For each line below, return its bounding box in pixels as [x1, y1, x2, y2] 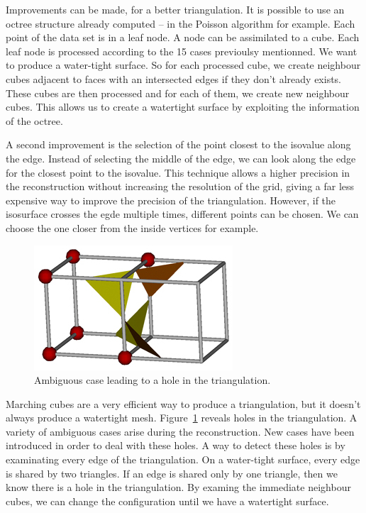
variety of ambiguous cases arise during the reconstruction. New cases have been [6, 424, 355, 438]
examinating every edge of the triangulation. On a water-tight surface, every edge [6, 452, 360, 467]
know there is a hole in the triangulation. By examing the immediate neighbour [6, 480, 351, 495]
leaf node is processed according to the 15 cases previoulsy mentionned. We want [6, 43, 357, 58]
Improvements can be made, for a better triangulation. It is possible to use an [6, 2, 345, 16]
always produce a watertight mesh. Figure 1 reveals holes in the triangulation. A [6, 410, 357, 425]
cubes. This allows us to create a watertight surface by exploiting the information [6, 99, 360, 114]
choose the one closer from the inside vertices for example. [6, 220, 259, 235]
